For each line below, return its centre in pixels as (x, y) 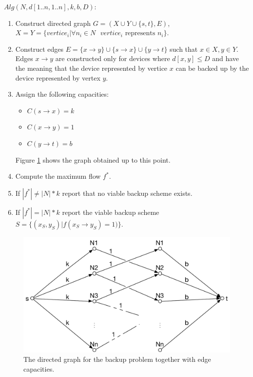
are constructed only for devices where (113, 58)
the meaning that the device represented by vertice (91, 68)
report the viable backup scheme (111, 212)
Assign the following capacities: (62, 94)
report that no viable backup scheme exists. (127, 193)
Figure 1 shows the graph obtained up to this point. (93, 159)
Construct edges (39, 49)
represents (140, 33)
